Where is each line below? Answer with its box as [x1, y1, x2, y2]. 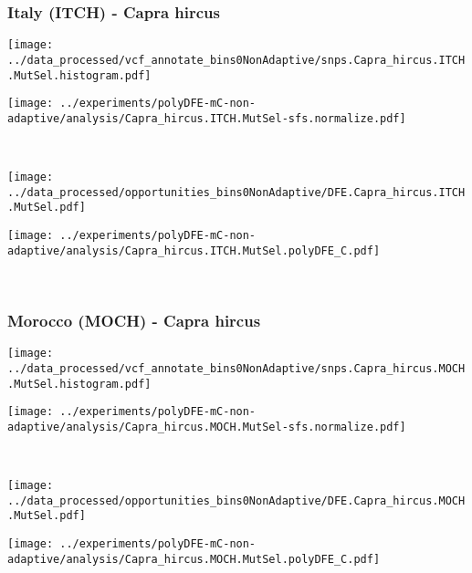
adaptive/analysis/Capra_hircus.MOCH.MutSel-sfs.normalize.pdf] [7, 420, 406, 433]
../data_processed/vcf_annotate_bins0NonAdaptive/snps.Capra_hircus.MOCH [7, 361, 466, 375]
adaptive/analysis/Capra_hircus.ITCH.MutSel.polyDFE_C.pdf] [7, 244, 381, 257]
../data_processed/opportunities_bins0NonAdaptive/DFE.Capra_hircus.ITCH [7, 185, 466, 199]
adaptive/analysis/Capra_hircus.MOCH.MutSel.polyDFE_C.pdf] [7, 552, 381, 566]
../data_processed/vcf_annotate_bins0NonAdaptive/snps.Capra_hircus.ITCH [7, 53, 466, 67]
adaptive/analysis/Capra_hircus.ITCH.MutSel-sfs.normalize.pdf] [7, 111, 406, 125]
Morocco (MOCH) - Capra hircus [7, 308, 261, 331]
